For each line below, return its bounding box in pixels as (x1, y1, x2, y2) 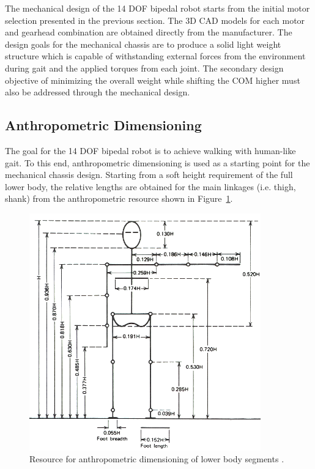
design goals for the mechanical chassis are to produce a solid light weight (5, 37, 281, 50)
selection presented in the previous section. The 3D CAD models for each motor (5, 13, 305, 26)
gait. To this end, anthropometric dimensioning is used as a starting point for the (5, 156, 310, 169)
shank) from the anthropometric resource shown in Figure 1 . (5, 192, 233, 205)
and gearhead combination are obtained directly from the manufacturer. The (5, 26, 292, 39)
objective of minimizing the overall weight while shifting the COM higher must (5, 73, 300, 86)
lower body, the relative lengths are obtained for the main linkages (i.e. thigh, (5, 180, 296, 193)
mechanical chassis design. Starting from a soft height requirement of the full (5, 168, 293, 181)
